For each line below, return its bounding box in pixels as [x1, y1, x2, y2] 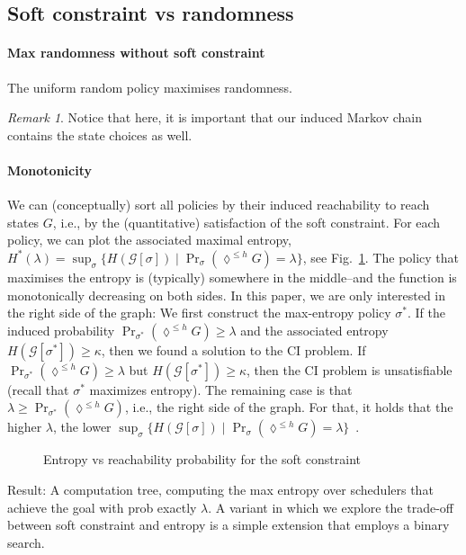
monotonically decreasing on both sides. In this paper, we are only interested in [7, 285, 446, 304]
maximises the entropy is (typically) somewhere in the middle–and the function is [7, 267, 457, 286]
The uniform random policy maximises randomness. [7, 77, 292, 96]
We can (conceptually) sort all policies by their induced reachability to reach [7, 195, 430, 214]
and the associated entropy [240, 320, 389, 339]
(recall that [7, 380, 69, 398]
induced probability [7, 320, 115, 339]
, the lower [53, 417, 112, 436]
